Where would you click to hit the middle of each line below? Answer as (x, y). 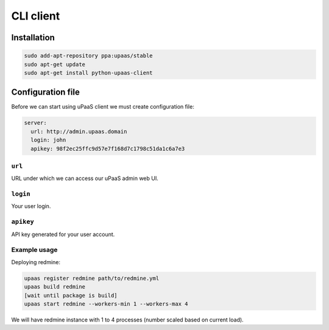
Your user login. (31, 206)
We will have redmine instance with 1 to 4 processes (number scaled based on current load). (127, 320)
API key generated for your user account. (63, 234)
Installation (33, 38)
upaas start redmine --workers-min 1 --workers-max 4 (106, 304)
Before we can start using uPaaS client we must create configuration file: (103, 107)
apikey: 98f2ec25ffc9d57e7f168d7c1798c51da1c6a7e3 (108, 149)
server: (35, 123)
